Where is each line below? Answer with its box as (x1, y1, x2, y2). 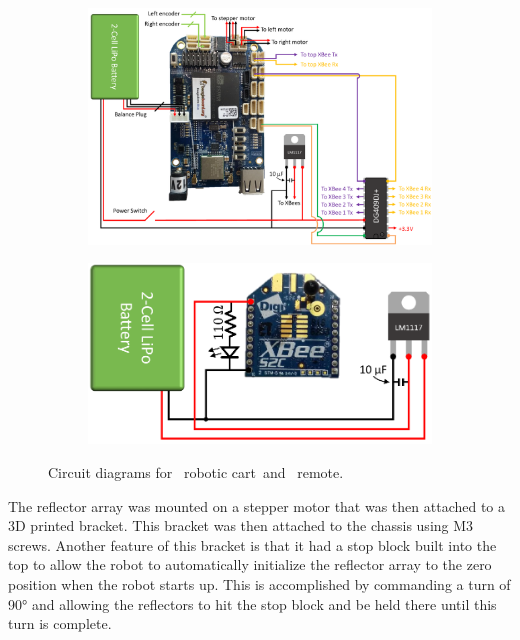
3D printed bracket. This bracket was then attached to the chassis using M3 (8, 515, 474, 536)
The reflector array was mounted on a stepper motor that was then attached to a (8, 495, 506, 516)
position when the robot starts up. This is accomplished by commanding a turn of (8, 574, 511, 595)
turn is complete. (8, 613, 112, 634)
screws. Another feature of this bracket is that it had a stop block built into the (8, 534, 497, 555)
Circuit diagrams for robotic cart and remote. (48, 462, 344, 483)
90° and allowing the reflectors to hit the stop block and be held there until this (8, 593, 497, 614)
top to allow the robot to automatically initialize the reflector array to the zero (8, 554, 492, 575)
